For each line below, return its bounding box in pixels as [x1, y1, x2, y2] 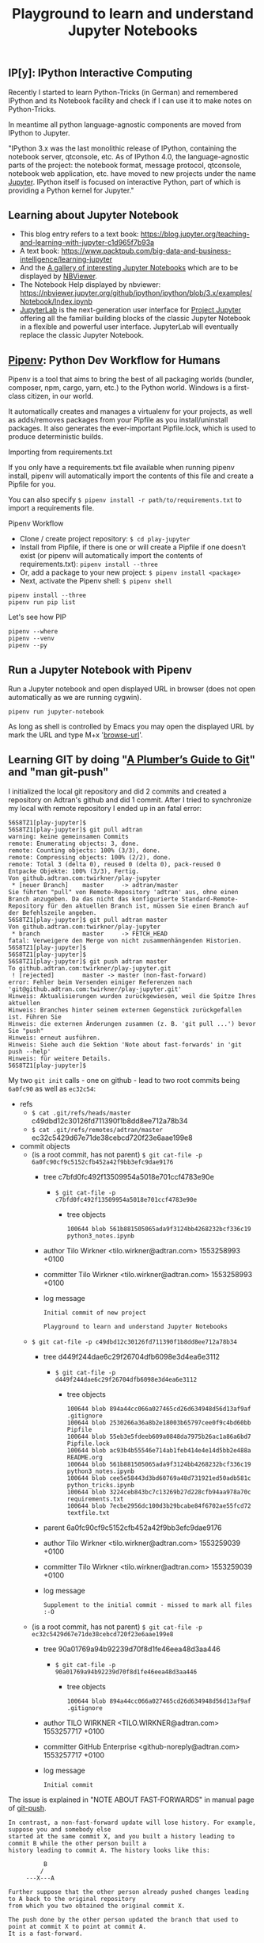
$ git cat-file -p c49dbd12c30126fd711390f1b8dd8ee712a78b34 [31, 1337, 237, 1346]
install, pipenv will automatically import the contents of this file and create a [8, 471, 255, 480]
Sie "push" [8, 1027, 44, 1035]
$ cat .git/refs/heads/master [31, 1109, 132, 1117]
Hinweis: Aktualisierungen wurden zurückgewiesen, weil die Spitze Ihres [8, 992, 257, 1000]
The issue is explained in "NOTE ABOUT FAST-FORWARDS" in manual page [8, 1795, 255, 1804]
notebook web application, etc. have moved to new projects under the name [8, 168, 257, 178]
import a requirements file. [8, 503, 95, 513]
